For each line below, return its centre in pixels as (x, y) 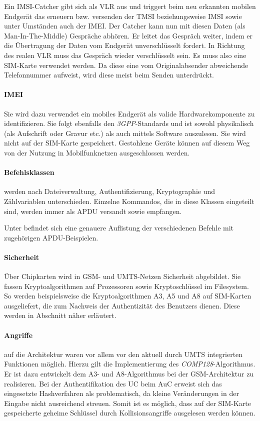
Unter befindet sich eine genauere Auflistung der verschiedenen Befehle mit (119, 228)
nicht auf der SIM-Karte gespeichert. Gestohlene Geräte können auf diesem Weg (127, 143)
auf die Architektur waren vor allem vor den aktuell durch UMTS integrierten (123, 354)
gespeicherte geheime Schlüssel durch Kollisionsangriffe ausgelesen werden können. (130, 413)
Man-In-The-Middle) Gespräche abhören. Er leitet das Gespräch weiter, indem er (128, 35)
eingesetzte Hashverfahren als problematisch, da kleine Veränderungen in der (121, 393)
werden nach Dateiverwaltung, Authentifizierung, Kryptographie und (110, 191)
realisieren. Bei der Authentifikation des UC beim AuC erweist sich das (113, 383)
